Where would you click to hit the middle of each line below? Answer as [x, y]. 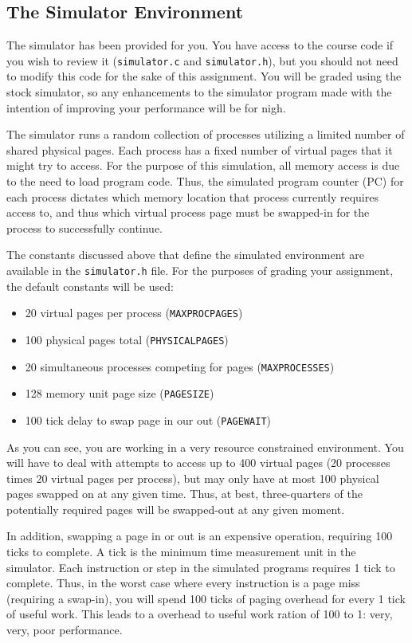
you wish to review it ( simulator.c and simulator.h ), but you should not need [202, 60]
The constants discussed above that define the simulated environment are [185, 255]
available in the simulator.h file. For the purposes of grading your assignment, [200, 270]
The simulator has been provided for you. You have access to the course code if [200, 45]
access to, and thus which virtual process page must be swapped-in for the [188, 212]
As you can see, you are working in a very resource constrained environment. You [205, 447]
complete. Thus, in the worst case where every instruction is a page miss [183, 583]
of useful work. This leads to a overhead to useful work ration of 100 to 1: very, [200, 614]
